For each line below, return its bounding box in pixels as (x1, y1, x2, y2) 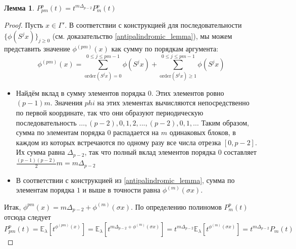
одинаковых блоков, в (169, 127, 236, 138)
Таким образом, (201, 117, 249, 128)
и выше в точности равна (82, 184, 161, 195)
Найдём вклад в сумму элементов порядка (16, 87, 145, 98)
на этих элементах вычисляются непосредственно (97, 97, 250, 108)
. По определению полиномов (130, 201, 222, 212)
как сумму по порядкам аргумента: (111, 43, 219, 54)
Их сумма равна (16, 147, 65, 157)
